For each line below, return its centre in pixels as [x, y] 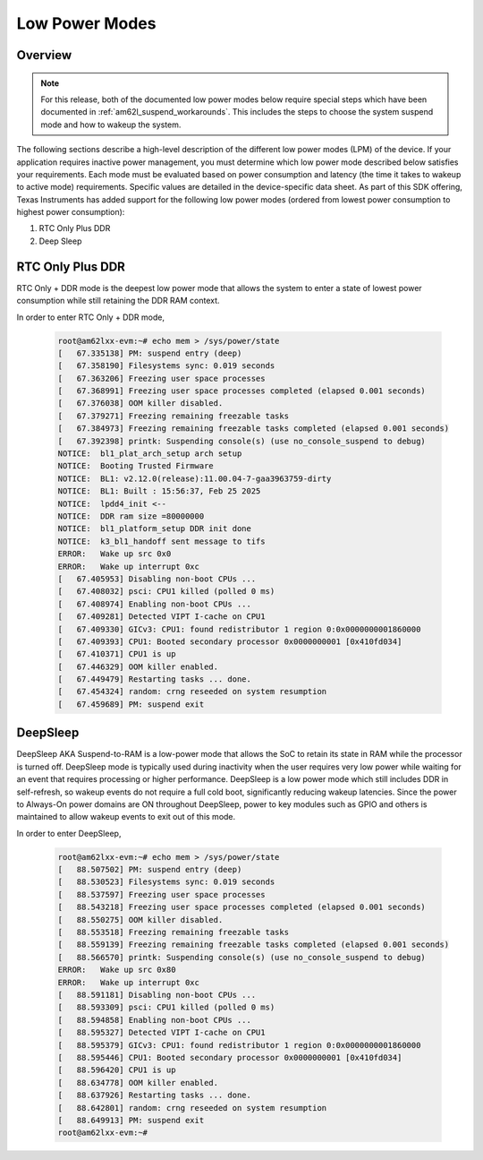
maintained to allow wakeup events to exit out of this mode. [126, 817]
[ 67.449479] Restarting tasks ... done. [155, 679]
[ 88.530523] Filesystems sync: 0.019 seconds [166, 882]
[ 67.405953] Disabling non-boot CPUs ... [157, 579]
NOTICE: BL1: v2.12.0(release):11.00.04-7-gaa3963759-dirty [195, 478]
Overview [44, 55]
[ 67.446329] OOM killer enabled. [138, 666]
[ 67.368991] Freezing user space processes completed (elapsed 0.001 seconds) [242, 391]
